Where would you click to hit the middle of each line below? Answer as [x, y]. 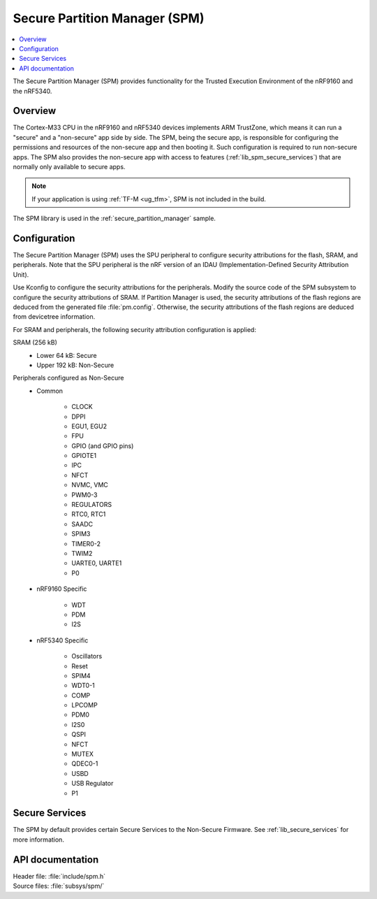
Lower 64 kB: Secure [67, 355]
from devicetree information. [54, 317]
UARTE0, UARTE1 [97, 563]
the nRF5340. [32, 91]
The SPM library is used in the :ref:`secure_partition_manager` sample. [114, 218]
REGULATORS [91, 505]
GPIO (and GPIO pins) [103, 446]
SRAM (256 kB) [35, 343]
